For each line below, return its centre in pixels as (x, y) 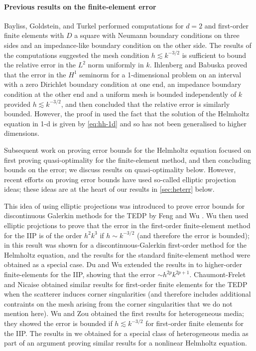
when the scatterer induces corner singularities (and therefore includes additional (128, 294)
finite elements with (34, 35)
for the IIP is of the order (43, 235)
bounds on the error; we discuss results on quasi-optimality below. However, (120, 170)
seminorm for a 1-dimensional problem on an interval (160, 74)
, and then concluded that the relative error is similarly (145, 104)
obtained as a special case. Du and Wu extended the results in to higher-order (123, 264)
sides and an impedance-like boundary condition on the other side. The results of (128, 45)
